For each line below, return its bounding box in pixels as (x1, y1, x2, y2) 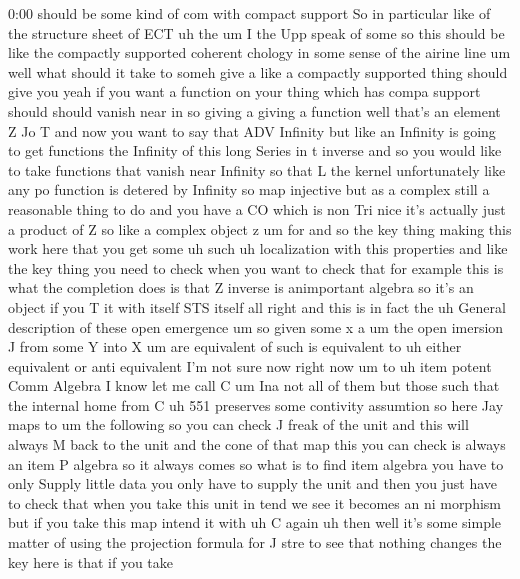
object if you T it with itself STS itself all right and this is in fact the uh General (8, 296, 506, 317)
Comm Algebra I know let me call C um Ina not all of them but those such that (8, 375, 500, 396)
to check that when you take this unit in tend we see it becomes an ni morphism (8, 492, 502, 513)
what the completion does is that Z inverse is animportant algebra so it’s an (8, 277, 474, 298)
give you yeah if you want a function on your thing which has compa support (8, 81, 481, 102)
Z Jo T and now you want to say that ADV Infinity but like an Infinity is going (8, 120, 496, 141)
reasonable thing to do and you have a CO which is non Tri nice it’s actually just (8, 198, 506, 219)
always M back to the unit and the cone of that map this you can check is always (8, 434, 506, 455)
